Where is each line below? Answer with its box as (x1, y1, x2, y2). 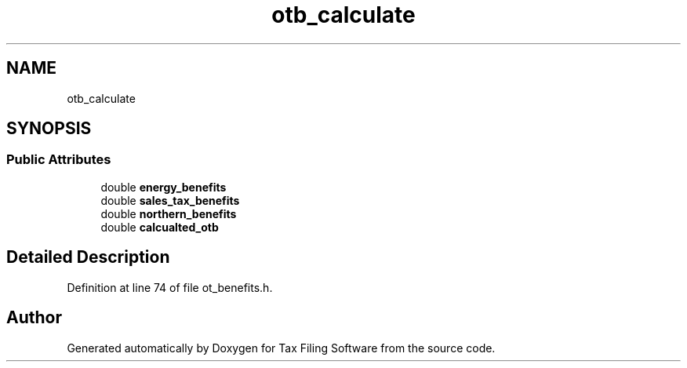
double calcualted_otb (100, 220, 219, 234)
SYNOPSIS (6, 118, 92, 139)
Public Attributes (6, 151, 111, 168)
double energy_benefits (100, 180, 227, 194)
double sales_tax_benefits (100, 193, 240, 207)
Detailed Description (6, 247, 170, 268)
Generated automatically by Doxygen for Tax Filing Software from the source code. (67, 341, 496, 355)
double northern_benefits (100, 206, 237, 220)
